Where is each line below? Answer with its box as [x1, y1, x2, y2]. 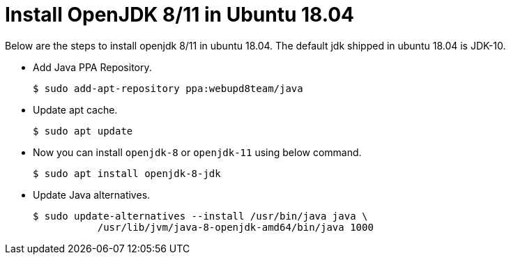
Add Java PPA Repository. [33, 61, 152, 73]
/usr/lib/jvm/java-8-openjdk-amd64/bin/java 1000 [97, 221, 374, 233]
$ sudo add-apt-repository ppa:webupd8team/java [33, 82, 303, 94]
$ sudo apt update [33, 125, 133, 137]
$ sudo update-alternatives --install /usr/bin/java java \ [33, 210, 368, 222]
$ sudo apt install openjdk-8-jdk [33, 167, 221, 179]
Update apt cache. [33, 103, 118, 116]
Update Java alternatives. [33, 188, 151, 201]
